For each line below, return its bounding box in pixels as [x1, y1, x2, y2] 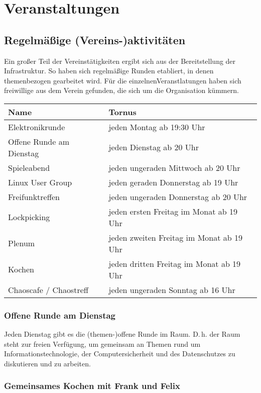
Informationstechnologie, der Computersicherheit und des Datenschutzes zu [4, 348, 235, 359]
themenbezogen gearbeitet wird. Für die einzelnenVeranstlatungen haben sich [4, 75, 241, 85]
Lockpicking [8, 211, 50, 223]
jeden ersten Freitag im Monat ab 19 [108, 205, 237, 217]
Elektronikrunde [8, 121, 65, 133]
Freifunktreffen [8, 190, 60, 203]
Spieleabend [8, 161, 50, 173]
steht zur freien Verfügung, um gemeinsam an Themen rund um [4, 338, 201, 349]
